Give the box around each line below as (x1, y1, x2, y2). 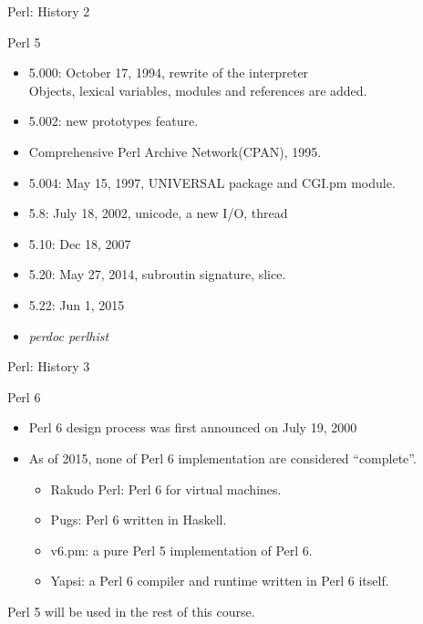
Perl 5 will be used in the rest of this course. (7, 601, 255, 620)
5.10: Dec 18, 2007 (28, 234, 131, 253)
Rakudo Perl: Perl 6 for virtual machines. (50, 479, 282, 498)
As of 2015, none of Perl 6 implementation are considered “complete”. (28, 448, 417, 467)
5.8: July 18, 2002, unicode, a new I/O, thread (28, 203, 288, 223)
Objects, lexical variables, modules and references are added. (28, 80, 367, 99)
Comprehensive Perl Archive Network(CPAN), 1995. (28, 141, 322, 161)
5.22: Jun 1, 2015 (28, 295, 125, 314)
